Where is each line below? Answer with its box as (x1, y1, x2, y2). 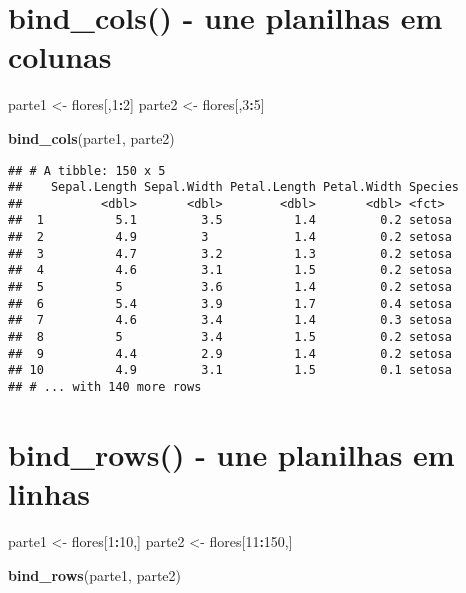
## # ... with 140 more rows (8, 380, 202, 395)
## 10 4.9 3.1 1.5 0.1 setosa (8, 363, 452, 378)
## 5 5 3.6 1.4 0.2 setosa (8, 280, 452, 295)
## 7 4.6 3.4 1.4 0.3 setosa (8, 313, 452, 328)
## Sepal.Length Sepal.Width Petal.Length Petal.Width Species (8, 180, 460, 195)
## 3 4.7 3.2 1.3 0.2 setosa (8, 246, 452, 261)
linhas (8, 473, 91, 514)
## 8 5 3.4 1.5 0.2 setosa (8, 330, 452, 345)
